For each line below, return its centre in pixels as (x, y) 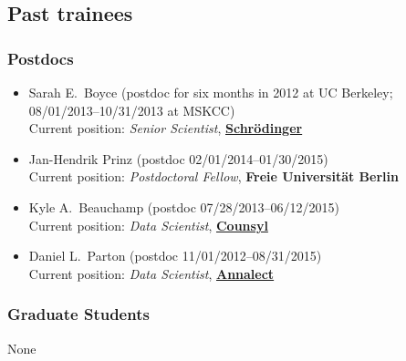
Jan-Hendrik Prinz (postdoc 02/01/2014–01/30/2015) (178, 158)
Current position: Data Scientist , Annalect (151, 273)
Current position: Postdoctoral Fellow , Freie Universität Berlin (213, 176)
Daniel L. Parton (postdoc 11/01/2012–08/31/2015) (175, 256)
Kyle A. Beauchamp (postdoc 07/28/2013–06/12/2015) (184, 206)
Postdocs (41, 58)
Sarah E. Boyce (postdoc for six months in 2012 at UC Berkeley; (211, 92)
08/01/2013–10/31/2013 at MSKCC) (132, 110)
